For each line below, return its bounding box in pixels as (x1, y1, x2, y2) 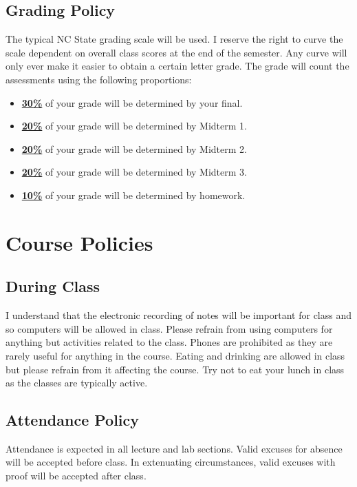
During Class (6, 276, 100, 297)
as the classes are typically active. (6, 375, 148, 390)
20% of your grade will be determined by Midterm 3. (21, 165, 247, 179)
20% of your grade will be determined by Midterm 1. (21, 118, 247, 133)
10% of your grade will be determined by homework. (21, 187, 246, 202)
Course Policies (6, 228, 153, 256)
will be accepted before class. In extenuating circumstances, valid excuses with (6, 455, 336, 469)
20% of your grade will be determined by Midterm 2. (21, 141, 247, 156)
